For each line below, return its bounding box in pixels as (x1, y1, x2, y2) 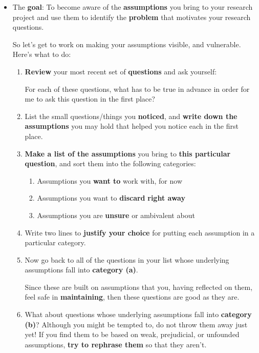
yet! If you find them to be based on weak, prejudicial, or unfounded (25, 329, 240, 340)
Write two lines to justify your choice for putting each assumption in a (25, 227, 255, 238)
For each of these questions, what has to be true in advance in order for (25, 83, 250, 94)
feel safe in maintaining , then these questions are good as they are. (25, 291, 240, 302)
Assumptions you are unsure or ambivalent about (37, 209, 195, 220)
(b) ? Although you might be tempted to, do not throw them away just (25, 319, 248, 329)
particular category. (25, 237, 86, 248)
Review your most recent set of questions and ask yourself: (25, 66, 217, 76)
